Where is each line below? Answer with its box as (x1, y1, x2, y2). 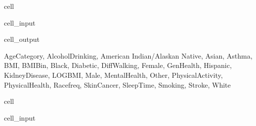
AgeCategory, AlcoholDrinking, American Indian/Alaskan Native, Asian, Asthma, (4, 50, 253, 61)
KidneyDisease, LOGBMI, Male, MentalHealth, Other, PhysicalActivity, (4, 69, 223, 80)
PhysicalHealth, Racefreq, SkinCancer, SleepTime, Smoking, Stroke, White (4, 79, 231, 90)
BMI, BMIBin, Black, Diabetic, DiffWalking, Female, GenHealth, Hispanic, (4, 60, 232, 70)
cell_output (4, 34, 40, 44)
